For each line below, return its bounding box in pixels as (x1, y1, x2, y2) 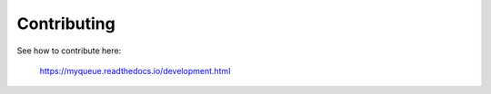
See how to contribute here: (16, 45, 122, 56)
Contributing (16, 14, 115, 33)
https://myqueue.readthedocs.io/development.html (39, 65, 231, 76)
